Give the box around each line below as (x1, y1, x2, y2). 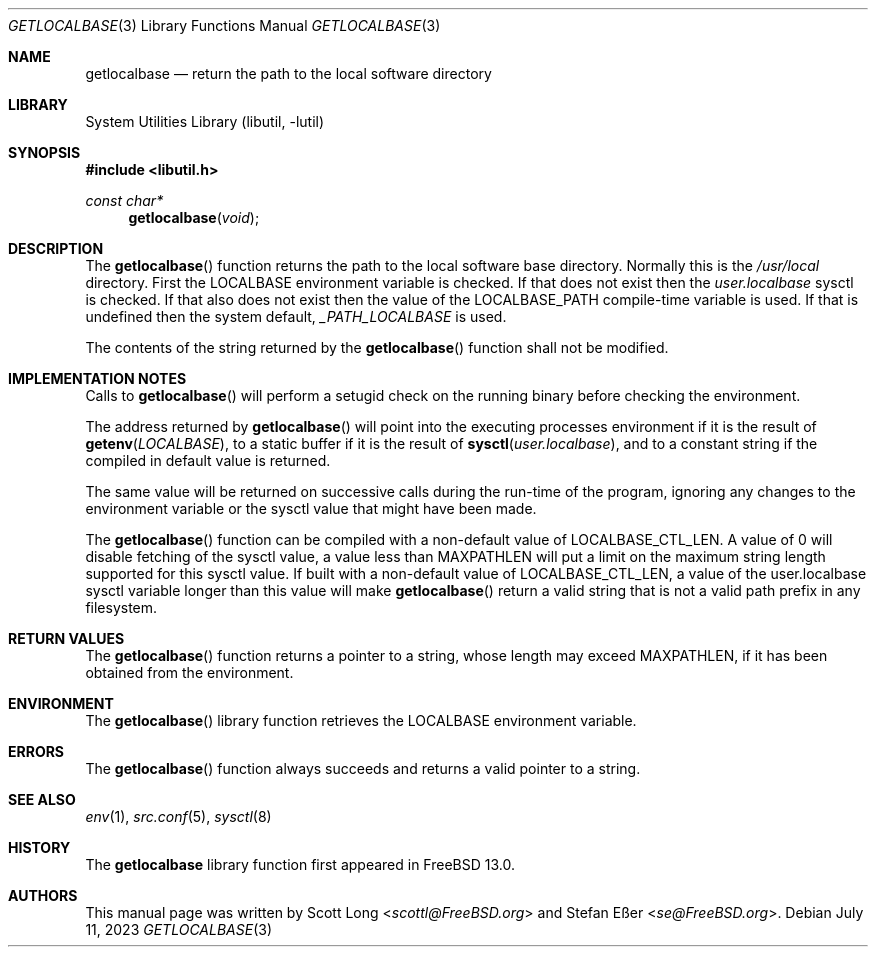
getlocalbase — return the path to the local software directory (85, 65, 492, 82)
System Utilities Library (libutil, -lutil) (85, 113, 325, 130)
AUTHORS (8, 887, 78, 904)
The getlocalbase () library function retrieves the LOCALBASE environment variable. (85, 712, 637, 729)
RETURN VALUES (8, 630, 125, 647)
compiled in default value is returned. (85, 452, 331, 469)
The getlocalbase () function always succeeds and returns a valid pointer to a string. (85, 760, 641, 777)
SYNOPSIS (8, 144, 81, 161)
